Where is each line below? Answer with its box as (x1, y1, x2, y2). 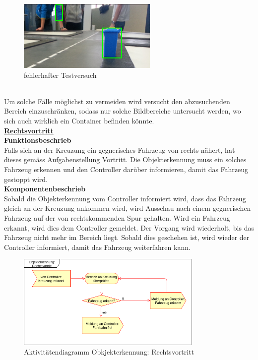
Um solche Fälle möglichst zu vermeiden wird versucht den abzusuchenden (4, 96, 230, 106)
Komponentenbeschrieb (4, 183, 86, 194)
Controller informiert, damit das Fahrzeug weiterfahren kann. (4, 241, 191, 252)
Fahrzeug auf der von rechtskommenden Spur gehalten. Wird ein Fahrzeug (4, 212, 230, 223)
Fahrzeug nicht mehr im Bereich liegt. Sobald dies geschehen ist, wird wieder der (4, 232, 250, 242)
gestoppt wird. (4, 174, 48, 184)
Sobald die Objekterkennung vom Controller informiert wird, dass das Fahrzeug (4, 193, 246, 203)
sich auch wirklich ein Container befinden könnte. (4, 116, 154, 126)
